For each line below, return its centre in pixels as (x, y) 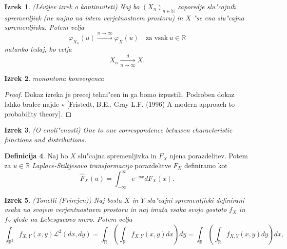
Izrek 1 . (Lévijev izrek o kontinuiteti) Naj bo (72, 6)
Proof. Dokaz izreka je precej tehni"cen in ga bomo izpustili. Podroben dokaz (120, 94)
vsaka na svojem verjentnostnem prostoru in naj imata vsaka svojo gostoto (116, 209)
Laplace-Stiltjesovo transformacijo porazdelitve (101, 165)
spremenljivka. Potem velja (44, 27)
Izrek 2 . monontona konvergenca (54, 78)
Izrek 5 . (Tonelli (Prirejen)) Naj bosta (63, 200)
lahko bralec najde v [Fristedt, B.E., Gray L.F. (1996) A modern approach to (120, 104)
